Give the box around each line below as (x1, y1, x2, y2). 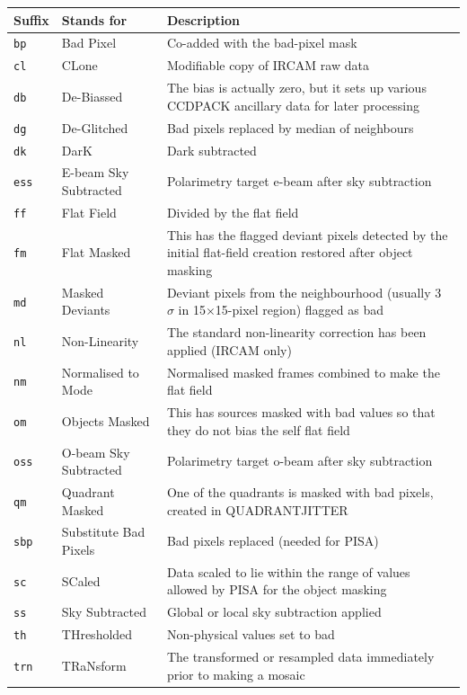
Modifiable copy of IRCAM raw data (166, 56, 369, 75)
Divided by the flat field (166, 202, 299, 221)
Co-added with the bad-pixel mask (166, 33, 357, 52)
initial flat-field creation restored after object (166, 243, 413, 262)
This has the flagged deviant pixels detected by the (166, 225, 448, 244)
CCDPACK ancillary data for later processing (166, 95, 420, 114)
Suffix (13, 10, 49, 29)
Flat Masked (61, 243, 131, 262)
